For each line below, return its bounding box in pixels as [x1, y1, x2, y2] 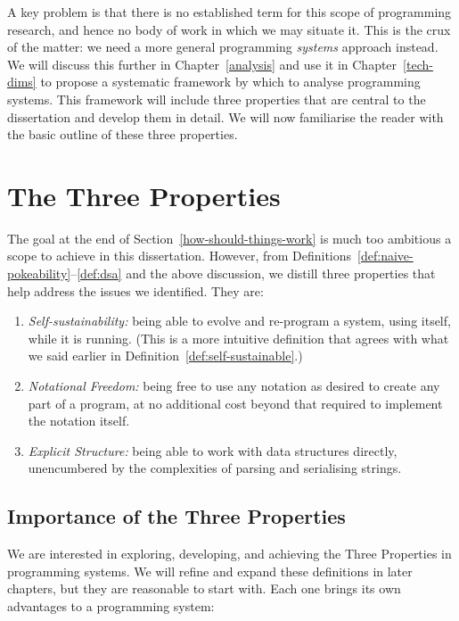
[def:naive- [357, 246, 414, 265]
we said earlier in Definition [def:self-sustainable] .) [28, 346, 303, 365]
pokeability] [7, 264, 71, 283]
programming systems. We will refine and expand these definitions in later [7, 561, 413, 580]
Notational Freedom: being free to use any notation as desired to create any [28, 377, 440, 395]
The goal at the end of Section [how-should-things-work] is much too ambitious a [7, 228, 452, 247]
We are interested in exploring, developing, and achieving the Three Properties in [7, 544, 452, 563]
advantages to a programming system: [7, 596, 215, 615]
